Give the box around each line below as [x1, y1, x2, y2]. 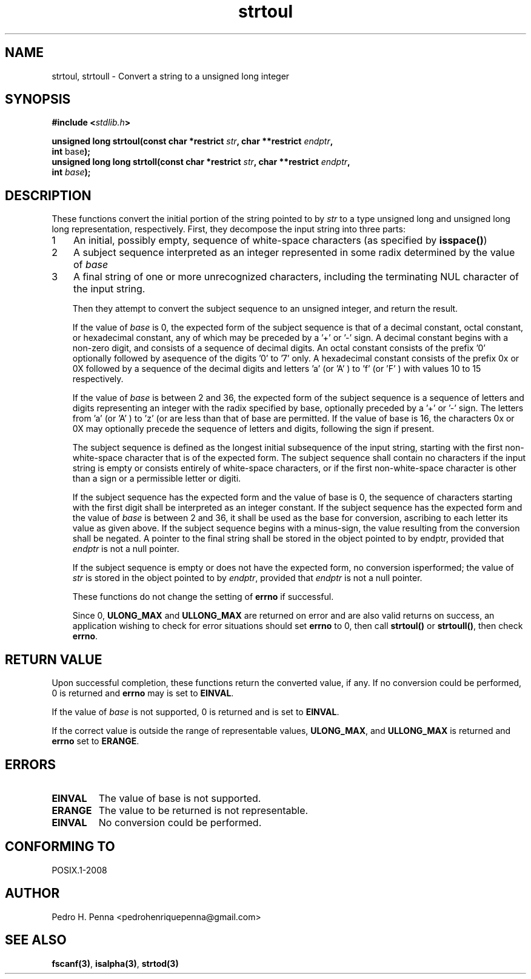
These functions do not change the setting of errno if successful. [72, 591, 334, 602]
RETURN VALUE [5, 651, 102, 667]
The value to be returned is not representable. [98, 804, 309, 816]
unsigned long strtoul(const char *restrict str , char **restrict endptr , [52, 136, 333, 147]
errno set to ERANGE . [52, 736, 139, 747]
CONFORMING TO [5, 839, 115, 855]
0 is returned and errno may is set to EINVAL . [52, 688, 234, 699]
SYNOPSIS [5, 92, 71, 107]
